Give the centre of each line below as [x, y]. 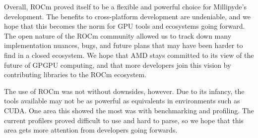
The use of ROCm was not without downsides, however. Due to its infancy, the [124, 91]
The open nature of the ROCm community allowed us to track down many [118, 35]
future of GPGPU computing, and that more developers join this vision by [118, 65]
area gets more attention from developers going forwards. [91, 130]
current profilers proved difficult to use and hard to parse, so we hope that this [124, 120]
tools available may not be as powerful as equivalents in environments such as [122, 101]
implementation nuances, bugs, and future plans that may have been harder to [124, 45]
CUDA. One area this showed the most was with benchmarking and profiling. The [129, 110]
